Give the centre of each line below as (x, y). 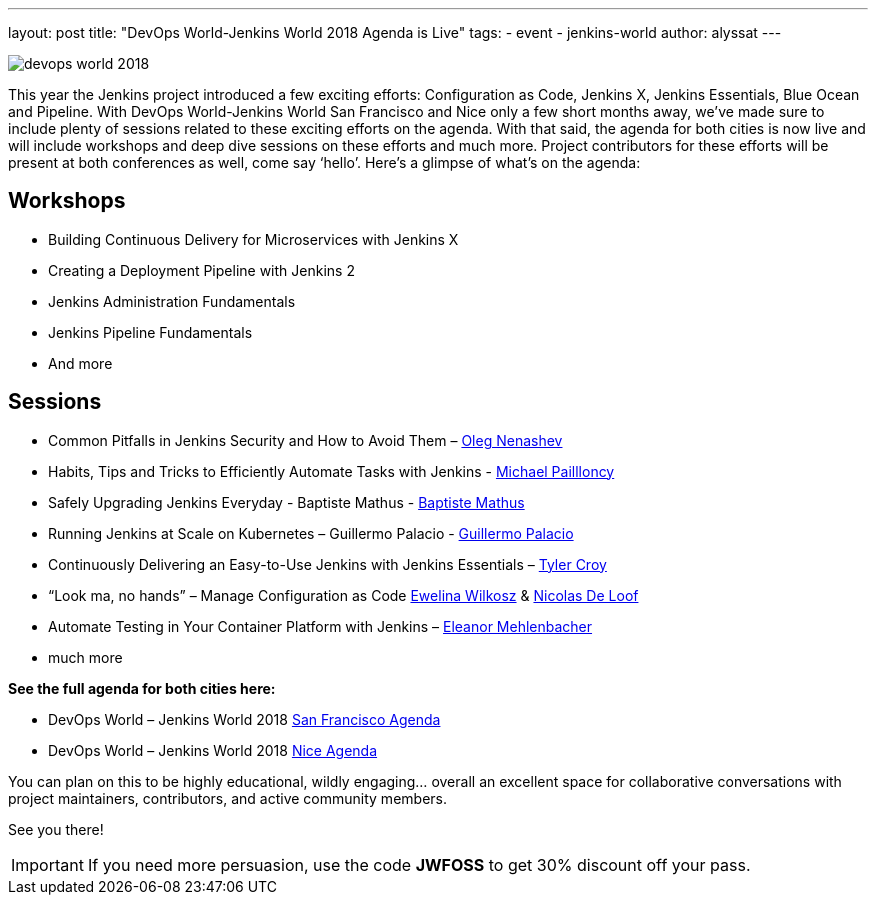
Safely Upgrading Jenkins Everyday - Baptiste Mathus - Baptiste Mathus (286, 502)
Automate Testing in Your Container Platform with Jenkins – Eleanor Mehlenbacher (320, 626)
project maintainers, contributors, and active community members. (227, 798)
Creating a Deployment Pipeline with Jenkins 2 (201, 270)
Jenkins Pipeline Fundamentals (150, 332)
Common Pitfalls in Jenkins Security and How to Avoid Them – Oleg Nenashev (305, 440)
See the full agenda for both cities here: (142, 688)
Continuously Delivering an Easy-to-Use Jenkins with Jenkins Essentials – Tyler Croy (327, 564)
